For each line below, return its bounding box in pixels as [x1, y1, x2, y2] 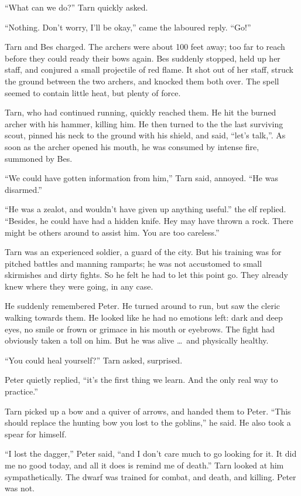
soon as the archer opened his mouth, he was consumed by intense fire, [5, 140, 259, 152]
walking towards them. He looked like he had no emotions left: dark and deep [5, 311, 283, 324]
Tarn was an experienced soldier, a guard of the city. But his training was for [5, 246, 282, 258]
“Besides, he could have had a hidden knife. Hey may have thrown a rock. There [5, 214, 293, 226]
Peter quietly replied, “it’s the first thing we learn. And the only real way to [5, 373, 278, 386]
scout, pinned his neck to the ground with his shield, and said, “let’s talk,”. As [5, 129, 286, 141]
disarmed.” [5, 183, 42, 195]
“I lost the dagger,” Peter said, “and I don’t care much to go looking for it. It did [5, 447, 297, 460]
